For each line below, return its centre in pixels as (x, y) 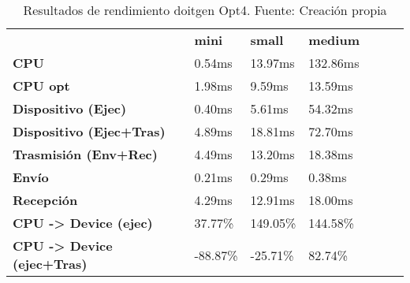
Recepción (45, 200)
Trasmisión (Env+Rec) (85, 154)
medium (334, 40)
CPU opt (41, 86)
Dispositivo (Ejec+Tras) (89, 131)
